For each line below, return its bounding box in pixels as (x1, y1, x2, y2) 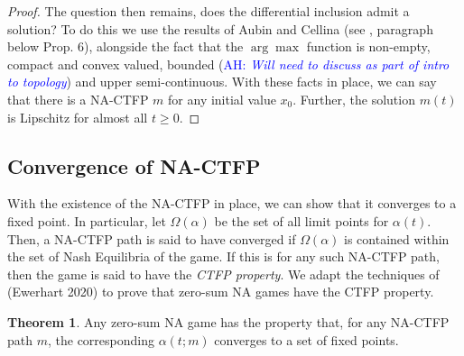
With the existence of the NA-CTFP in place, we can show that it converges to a (7, 194, 457, 213)
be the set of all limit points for (214, 211, 389, 230)
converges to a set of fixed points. (214, 330, 399, 349)
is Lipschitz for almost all (7, 107, 148, 126)
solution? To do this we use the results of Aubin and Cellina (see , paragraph (7, 19, 433, 38)
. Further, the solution (292, 89, 415, 108)
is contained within (344, 229, 450, 248)
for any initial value (168, 89, 276, 108)
